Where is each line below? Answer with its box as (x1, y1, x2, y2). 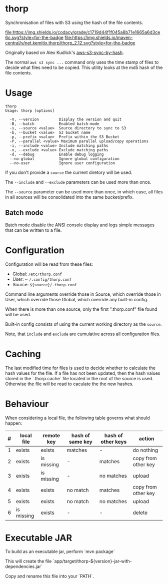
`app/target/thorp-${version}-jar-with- (52, 558, 132, 565)
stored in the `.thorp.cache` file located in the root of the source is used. (5, 375, 153, 381)
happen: (5, 420, 22, 426)
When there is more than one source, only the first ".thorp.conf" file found (5, 306, 157, 312)
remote (42, 432, 60, 439)
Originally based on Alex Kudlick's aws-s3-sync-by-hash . (5, 49, 124, 55)
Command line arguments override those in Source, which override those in (5, 291, 161, 297)
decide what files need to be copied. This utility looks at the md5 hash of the (5, 64, 163, 70)
